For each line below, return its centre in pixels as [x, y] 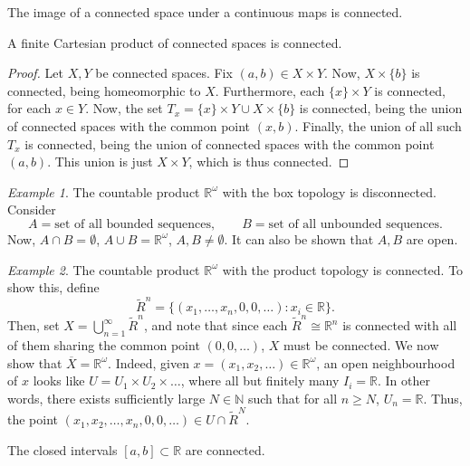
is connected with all [400, 325]
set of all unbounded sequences [354, 224]
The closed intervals [62, 449]
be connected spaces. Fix [164, 73]
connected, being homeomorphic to [104, 90]
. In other [404, 380]
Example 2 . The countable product [104, 269]
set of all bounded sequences [133, 224]
